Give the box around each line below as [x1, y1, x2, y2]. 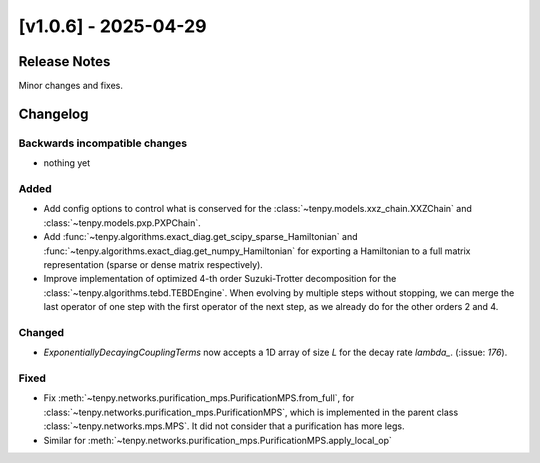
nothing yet [43, 157, 91, 169]
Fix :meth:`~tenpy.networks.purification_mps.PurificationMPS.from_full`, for [43, 392, 355, 404]
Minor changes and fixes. [18, 80, 124, 92]
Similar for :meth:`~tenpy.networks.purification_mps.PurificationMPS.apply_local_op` [43, 434, 392, 446]
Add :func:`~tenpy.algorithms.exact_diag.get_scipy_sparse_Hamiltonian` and [43, 231, 358, 243]
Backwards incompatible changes [18, 136, 188, 150]
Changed [18, 325, 65, 339]
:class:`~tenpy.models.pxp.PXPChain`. [43, 216, 202, 229]
